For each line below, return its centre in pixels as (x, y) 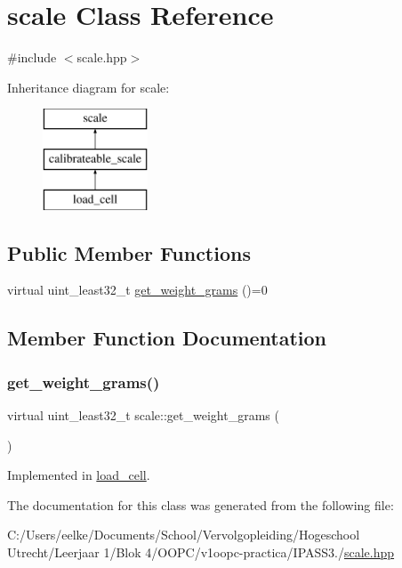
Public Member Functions (129, 252)
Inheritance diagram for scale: (88, 87)
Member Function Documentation (167, 338)
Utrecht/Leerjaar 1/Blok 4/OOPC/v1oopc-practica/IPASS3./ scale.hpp (201, 552)
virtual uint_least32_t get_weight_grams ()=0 (137, 290)
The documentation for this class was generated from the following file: (201, 504)
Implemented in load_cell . (79, 475)
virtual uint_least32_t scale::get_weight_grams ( (143, 415)
